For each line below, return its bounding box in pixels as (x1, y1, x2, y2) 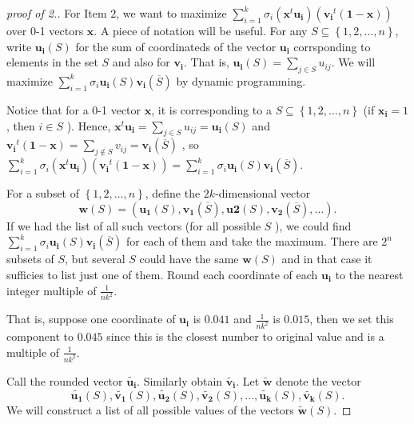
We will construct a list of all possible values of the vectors (6, 401, 294, 418)
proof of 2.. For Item (6, 5, 107, 21)
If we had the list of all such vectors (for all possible (6, 217, 261, 234)
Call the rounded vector (6, 372, 123, 389)
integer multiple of (6, 282, 97, 298)
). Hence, (66, 117, 111, 134)
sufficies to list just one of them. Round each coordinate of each (6, 266, 318, 282)
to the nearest (335, 266, 404, 282)
